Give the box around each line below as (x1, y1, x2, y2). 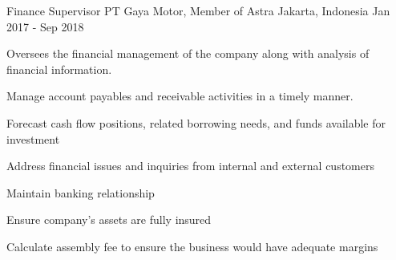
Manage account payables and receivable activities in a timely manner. (6, 87, 354, 104)
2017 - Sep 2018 (6, 18, 84, 35)
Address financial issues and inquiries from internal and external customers (6, 157, 374, 174)
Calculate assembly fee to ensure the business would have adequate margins (6, 238, 378, 254)
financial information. (6, 60, 112, 77)
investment (6, 130, 60, 147)
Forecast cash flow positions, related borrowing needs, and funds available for (6, 114, 386, 131)
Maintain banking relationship (6, 184, 155, 201)
